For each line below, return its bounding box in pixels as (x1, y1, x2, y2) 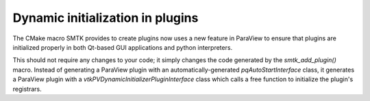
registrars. (12, 85, 42, 93)
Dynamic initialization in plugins (12, 10, 199, 25)
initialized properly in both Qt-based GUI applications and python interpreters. (12, 43, 233, 51)
